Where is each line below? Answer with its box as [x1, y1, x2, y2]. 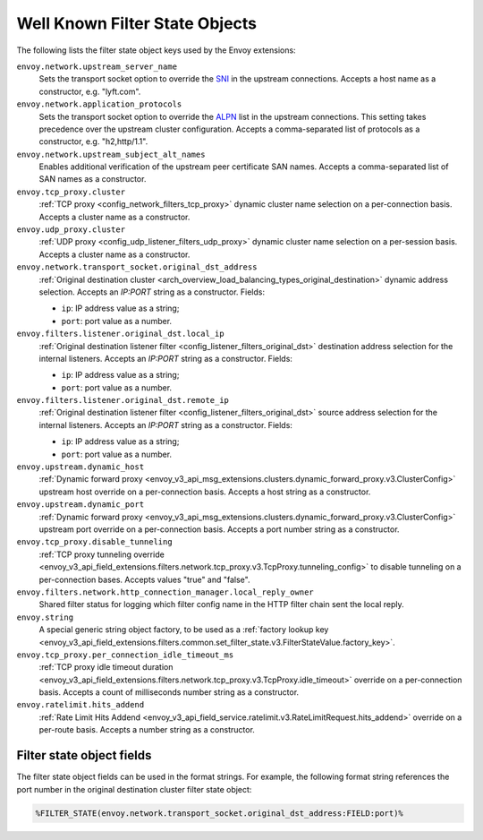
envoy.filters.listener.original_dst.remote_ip [16, 395, 230, 406]
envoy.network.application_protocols [16, 99, 182, 109]
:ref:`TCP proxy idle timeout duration [38, 662, 174, 673]
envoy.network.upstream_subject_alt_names [16, 149, 206, 159]
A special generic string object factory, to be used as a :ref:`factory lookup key [38, 624, 329, 635]
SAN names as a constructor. [38, 174, 147, 184]
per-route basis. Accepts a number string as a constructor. [38, 724, 255, 735]
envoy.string [16, 612, 74, 622]
